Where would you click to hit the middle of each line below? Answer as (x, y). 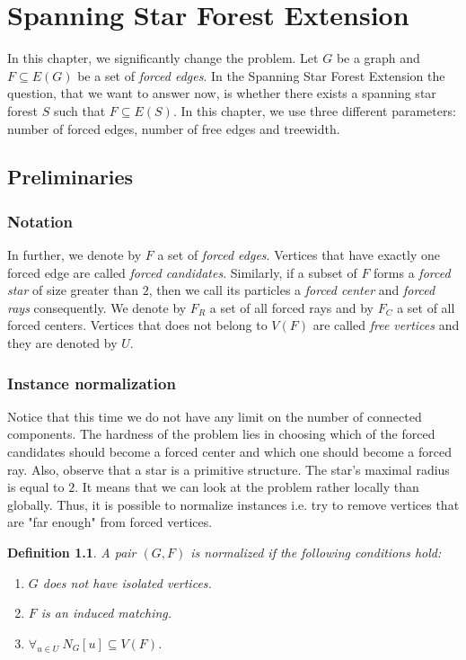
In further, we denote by (75, 255)
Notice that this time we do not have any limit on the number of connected (215, 416)
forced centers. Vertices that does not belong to (137, 325)
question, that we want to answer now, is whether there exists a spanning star (222, 93)
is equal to (36, 487)
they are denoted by (62, 343)
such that (79, 110)
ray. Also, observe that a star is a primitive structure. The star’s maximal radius (229, 469)
